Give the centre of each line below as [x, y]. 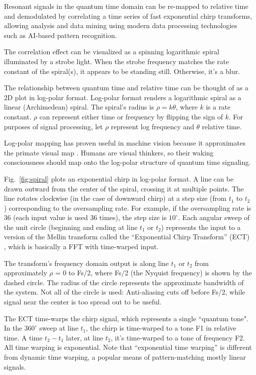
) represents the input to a [201, 227]
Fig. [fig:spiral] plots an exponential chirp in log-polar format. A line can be [119, 178]
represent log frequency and [153, 126]
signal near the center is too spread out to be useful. [83, 302]
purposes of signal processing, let [53, 126]
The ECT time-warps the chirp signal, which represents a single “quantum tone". [126, 318]
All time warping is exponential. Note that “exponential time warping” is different [128, 347]
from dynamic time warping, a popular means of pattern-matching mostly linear [125, 357]
